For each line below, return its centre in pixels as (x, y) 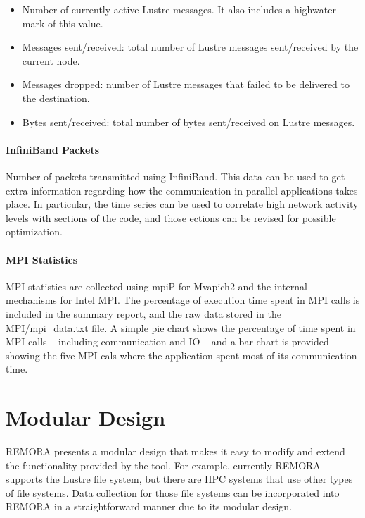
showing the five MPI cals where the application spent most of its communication (181, 355)
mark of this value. (63, 23)
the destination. (56, 98)
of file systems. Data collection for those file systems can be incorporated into (173, 492)
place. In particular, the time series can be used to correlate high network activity (182, 204)
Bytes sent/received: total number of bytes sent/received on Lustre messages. (188, 122)
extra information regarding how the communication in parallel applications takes (182, 190)
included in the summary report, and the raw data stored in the (143, 313)
